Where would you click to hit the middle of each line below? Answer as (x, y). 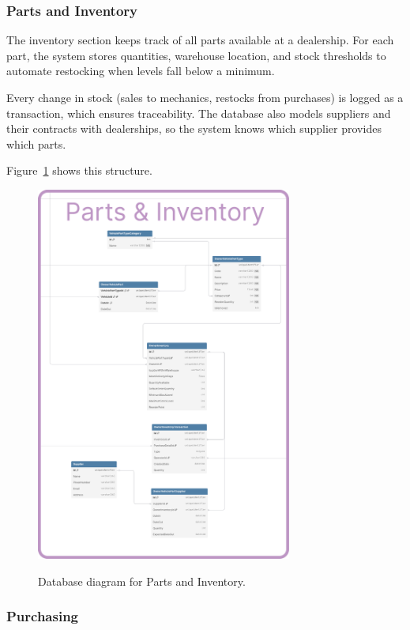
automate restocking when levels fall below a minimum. (141, 71)
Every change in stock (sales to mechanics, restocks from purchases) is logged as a (205, 97)
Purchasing (43, 616)
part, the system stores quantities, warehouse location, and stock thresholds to (196, 55)
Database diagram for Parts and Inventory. (142, 581)
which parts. (36, 143)
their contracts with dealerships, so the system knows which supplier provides (194, 128)
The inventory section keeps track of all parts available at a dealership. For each (200, 40)
